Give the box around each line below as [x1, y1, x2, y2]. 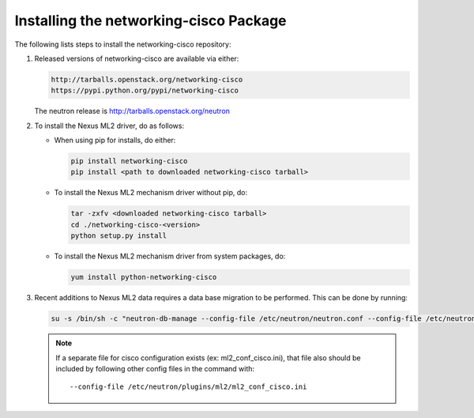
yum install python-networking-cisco [70, 273, 217, 282]
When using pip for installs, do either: [54, 135, 176, 145]
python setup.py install [70, 232, 167, 240]
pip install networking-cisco [70, 156, 188, 166]
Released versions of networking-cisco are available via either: [34, 54, 239, 63]
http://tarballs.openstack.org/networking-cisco [51, 75, 243, 84]
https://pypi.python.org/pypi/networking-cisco [51, 86, 239, 95]
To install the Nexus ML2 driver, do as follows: [34, 121, 185, 130]
